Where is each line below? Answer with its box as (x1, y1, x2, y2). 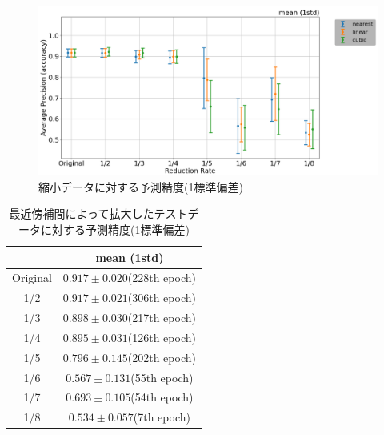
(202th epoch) (127, 348, 196, 365)
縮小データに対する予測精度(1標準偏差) (38, 178, 243, 195)
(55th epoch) (130, 369, 194, 385)
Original (12, 269, 52, 286)
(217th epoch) (127, 309, 196, 326)
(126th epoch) (127, 328, 196, 345)
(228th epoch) (127, 269, 196, 286)
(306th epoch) (127, 289, 196, 306)
